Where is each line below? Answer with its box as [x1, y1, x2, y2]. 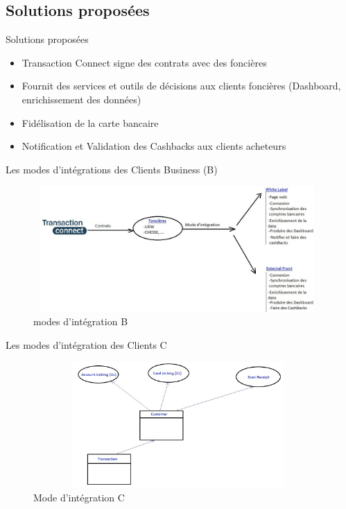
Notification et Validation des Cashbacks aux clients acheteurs [21, 139, 286, 153]
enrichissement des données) [21, 92, 141, 106]
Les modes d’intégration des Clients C [6, 337, 167, 352]
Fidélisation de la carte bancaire [21, 115, 159, 130]
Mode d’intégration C [33, 490, 125, 504]
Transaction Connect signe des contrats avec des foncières [21, 55, 267, 69]
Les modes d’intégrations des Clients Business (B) [6, 162, 218, 176]
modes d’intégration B [33, 314, 128, 329]
